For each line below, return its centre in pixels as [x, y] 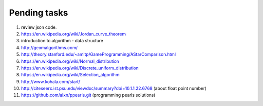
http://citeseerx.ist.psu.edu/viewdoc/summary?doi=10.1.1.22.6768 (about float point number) [114, 88]
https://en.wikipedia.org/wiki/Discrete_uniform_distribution [80, 68]
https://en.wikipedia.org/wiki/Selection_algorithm [70, 75]
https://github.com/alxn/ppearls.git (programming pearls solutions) [88, 95]
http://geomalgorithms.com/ [49, 47]
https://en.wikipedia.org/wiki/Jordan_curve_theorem [74, 34]
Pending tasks [38, 13]
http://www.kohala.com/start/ [51, 81]
